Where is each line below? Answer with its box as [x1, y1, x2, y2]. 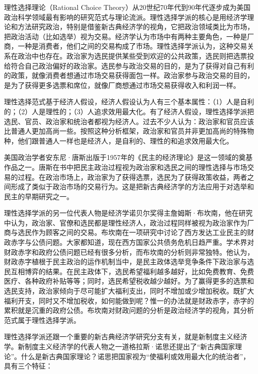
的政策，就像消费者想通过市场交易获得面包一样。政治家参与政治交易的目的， [4, 70, 254, 80]
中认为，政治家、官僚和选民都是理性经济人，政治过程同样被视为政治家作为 [4, 217, 247, 227]
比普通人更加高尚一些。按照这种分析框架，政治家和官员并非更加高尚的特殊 [4, 126, 247, 136]
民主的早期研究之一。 [4, 191, 73, 201]
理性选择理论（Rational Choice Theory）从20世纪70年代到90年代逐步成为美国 [4, 2, 251, 12]
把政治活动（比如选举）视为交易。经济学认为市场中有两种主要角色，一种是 [4, 31, 247, 41]
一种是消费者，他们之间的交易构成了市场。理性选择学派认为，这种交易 [17, 41, 247, 51]
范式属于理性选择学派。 [4, 314, 80, 325]
